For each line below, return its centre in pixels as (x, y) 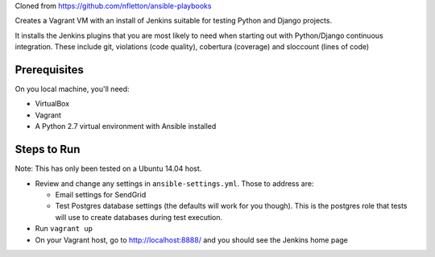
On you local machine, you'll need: (72, 89)
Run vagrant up (64, 229)
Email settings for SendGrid (101, 194)
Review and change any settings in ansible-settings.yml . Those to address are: (174, 183)
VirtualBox (52, 104)
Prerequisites (49, 70)
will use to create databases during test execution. (139, 217)
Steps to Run (48, 149)
